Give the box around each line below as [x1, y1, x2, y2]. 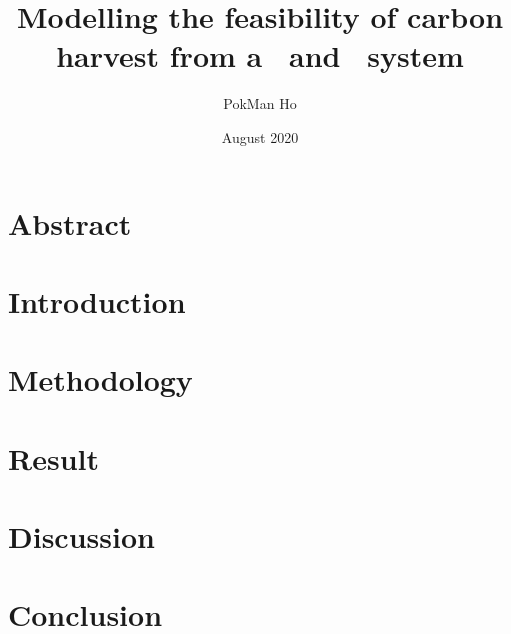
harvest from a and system [56, 35, 464, 76]
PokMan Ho [223, 93, 297, 114]
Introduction [8, 280, 186, 321]
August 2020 [221, 126, 299, 147]
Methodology [8, 359, 193, 400]
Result [8, 437, 99, 478]
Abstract [8, 202, 132, 243]
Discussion [8, 516, 155, 556]
